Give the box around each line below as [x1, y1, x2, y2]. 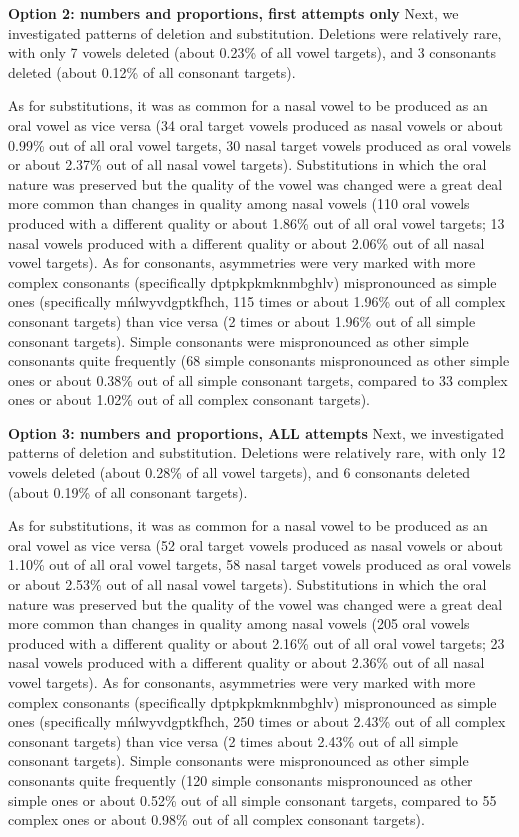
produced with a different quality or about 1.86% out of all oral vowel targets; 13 [8, 212, 505, 233]
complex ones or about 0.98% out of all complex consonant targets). [8, 809, 425, 830]
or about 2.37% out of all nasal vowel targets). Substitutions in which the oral [8, 154, 487, 175]
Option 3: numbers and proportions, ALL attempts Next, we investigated [8, 422, 504, 443]
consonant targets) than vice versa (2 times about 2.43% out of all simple [8, 730, 458, 751]
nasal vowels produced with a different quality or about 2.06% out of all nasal [8, 232, 485, 253]
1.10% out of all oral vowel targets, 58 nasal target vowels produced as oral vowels [8, 554, 511, 575]
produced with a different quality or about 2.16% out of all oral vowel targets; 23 [8, 632, 505, 653]
